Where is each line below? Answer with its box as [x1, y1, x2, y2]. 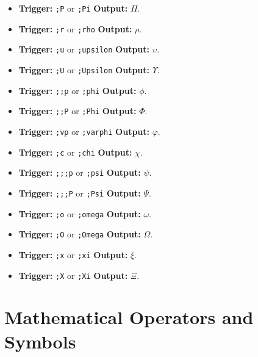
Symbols [4, 328, 76, 353]
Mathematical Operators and [4, 305, 254, 330]
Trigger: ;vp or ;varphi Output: [18, 124, 150, 137]
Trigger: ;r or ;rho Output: [18, 22, 132, 35]
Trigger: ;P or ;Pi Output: [18, 2, 128, 14]
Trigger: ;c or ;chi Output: [18, 145, 132, 158]
